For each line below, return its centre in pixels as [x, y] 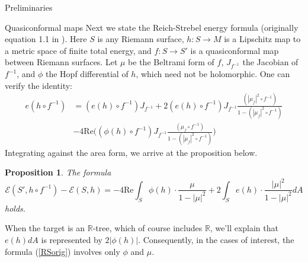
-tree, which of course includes [147, 228]
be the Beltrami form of [171, 62]
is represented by [72, 239]
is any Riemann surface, [141, 39]
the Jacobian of [270, 62]
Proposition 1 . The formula [58, 172]
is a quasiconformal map [235, 50]
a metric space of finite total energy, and [78, 50]
